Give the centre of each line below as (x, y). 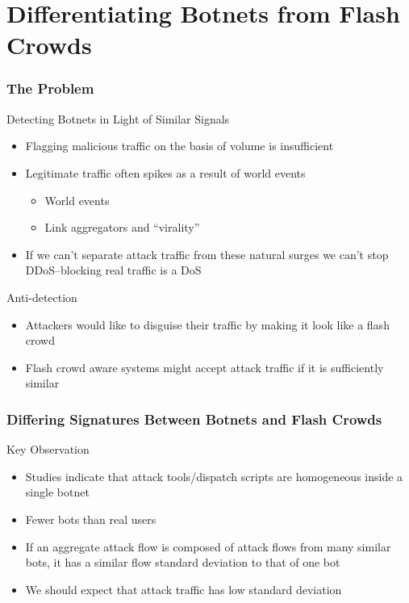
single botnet (57, 492)
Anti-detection (42, 297)
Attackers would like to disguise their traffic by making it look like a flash (207, 324)
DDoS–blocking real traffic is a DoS (113, 270)
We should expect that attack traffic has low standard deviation (184, 589)
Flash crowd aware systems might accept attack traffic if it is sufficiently (204, 367)
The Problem (50, 88)
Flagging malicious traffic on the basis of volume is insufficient (179, 146)
